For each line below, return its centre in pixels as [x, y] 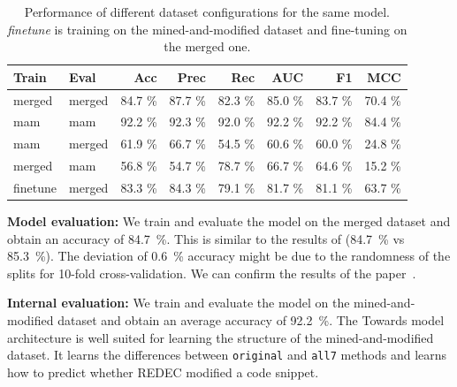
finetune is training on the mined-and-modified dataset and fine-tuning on [207, 29]
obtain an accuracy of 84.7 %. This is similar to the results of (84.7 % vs [206, 238]
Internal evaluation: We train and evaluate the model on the [179, 303]
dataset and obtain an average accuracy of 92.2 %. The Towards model [251, 320]
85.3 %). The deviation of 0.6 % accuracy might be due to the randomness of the [229, 256]
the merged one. [207, 46]
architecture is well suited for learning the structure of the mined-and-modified [221, 337]
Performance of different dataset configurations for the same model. [207, 11]
